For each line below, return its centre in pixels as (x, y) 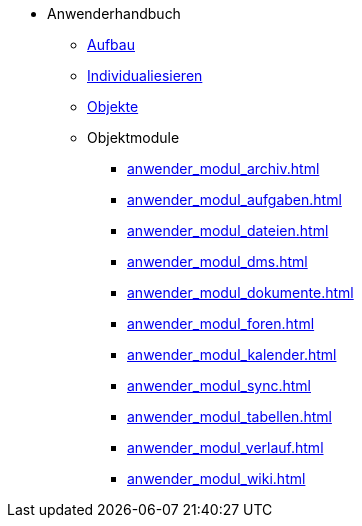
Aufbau (111, 44)
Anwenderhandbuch (114, 13)
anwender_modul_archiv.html (223, 168)
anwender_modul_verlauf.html (225, 447)
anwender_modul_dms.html (217, 261)
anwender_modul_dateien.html (228, 230)
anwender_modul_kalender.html (232, 354)
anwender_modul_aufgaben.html (234, 199)
